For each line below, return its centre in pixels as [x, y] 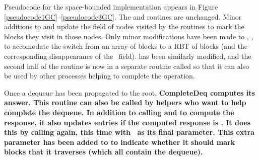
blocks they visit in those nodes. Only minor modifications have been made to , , [129, 36]
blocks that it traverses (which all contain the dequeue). [104, 152]
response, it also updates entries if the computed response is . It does [127, 122]
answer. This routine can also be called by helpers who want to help [125, 102]
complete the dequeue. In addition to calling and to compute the [119, 112]
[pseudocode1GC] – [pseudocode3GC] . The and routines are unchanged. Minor [123, 16]
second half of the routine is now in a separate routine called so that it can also [127, 66]
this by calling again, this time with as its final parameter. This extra [129, 132]
